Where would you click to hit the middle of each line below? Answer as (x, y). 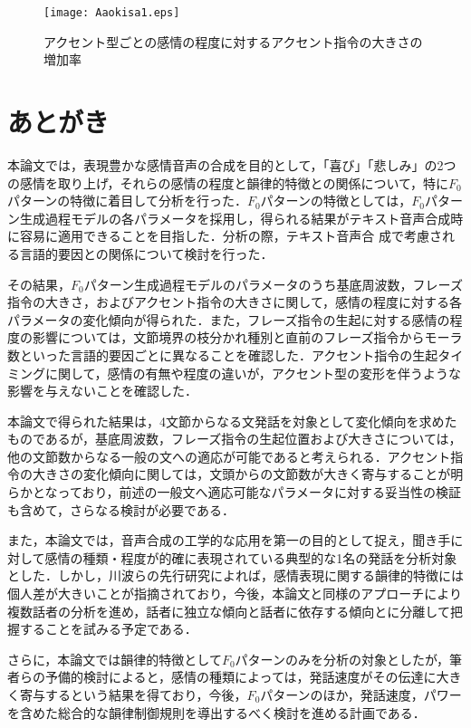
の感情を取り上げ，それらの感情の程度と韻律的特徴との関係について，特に (228, 182)
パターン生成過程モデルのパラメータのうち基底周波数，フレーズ (273, 284)
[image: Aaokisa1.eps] (112, 13)
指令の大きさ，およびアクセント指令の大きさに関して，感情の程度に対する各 (235, 302)
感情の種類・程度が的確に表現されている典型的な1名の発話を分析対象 (251, 557)
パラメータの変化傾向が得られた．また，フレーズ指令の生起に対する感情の (229, 319)
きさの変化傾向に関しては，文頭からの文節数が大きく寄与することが (248, 474)
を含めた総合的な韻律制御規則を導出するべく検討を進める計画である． (216, 712)
